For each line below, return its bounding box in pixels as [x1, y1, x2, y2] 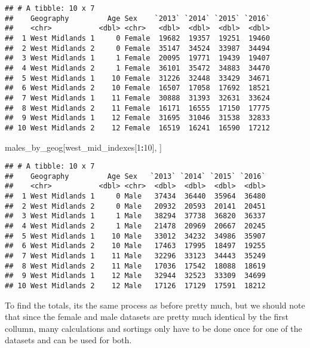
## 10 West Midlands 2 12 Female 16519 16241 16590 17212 [5, 123, 270, 132]
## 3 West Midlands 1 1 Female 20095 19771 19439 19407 [5, 54, 270, 63]
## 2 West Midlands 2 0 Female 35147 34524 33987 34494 [5, 44, 270, 53]
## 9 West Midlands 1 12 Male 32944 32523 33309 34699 [5, 271, 266, 280]
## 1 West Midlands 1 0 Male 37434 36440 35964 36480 [5, 192, 266, 201]
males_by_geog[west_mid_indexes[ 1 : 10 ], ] [5, 141, 162, 153]
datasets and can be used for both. [5, 334, 132, 346]
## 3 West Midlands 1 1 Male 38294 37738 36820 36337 [5, 212, 266, 221]
